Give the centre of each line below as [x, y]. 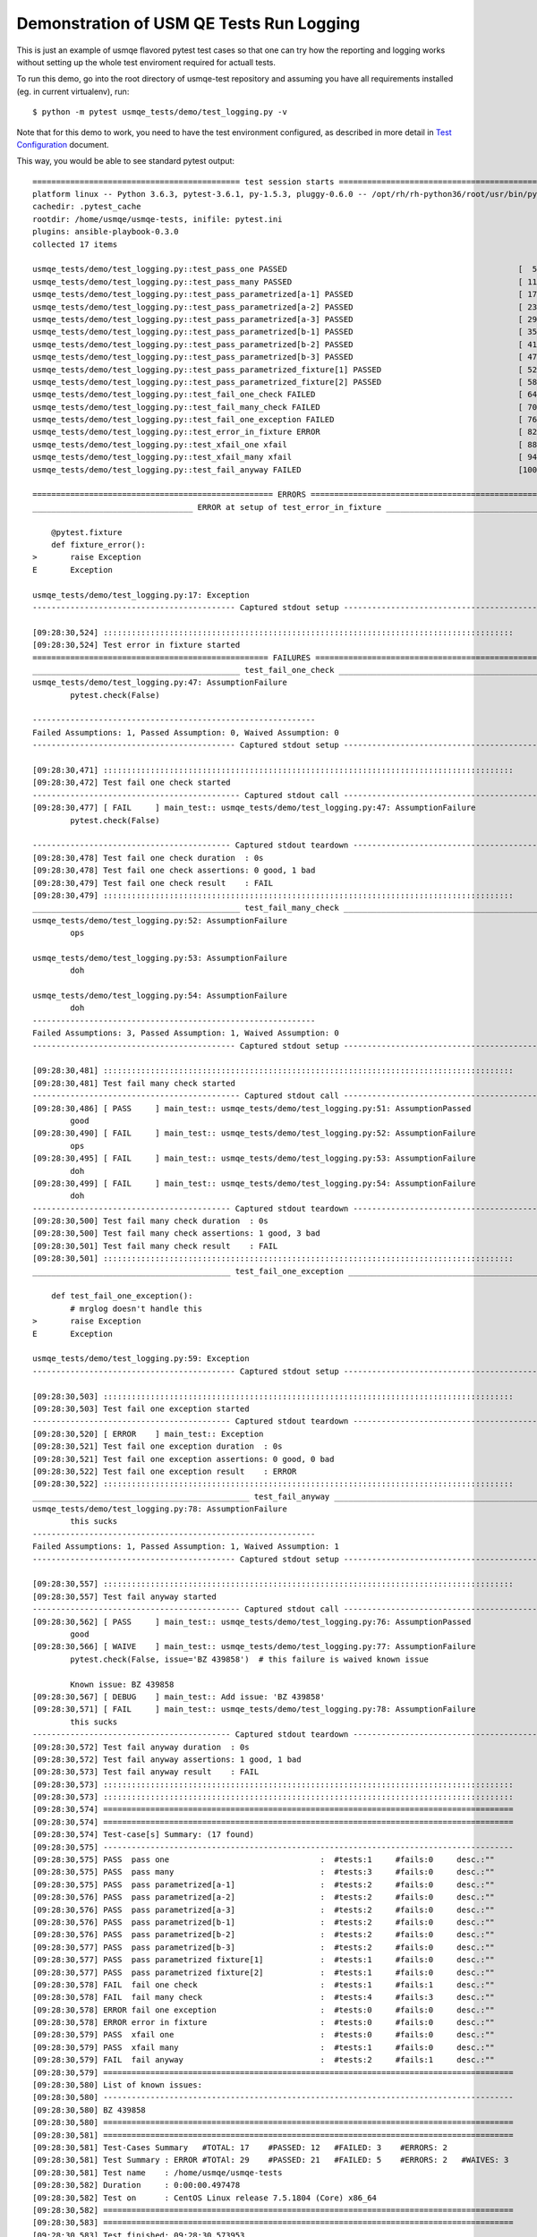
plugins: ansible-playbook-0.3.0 [106, 232]
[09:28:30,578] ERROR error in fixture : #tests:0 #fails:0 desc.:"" [264, 2023]
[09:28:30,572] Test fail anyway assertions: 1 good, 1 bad [167, 1759]
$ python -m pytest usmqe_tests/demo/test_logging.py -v [160, 112]
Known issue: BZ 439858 [122, 1684]
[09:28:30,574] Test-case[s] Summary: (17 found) [144, 1835]
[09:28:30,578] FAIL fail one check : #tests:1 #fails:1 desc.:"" [264, 1985]
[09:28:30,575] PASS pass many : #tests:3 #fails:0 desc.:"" [264, 1872]
